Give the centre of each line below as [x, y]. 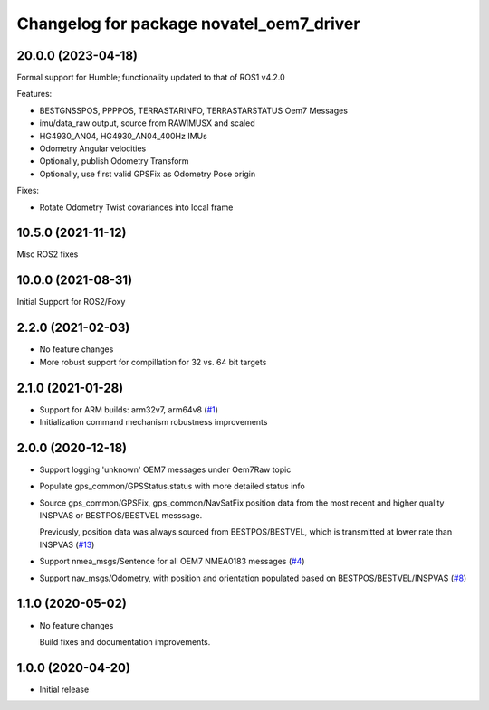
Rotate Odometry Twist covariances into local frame [136, 207]
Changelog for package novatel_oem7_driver [188, 24]
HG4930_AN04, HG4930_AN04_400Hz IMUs [123, 136]
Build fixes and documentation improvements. [125, 641]
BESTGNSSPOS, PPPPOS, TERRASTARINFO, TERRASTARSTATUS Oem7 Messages [194, 110]
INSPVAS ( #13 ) [67, 544]
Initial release [64, 689]
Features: [34, 94]
